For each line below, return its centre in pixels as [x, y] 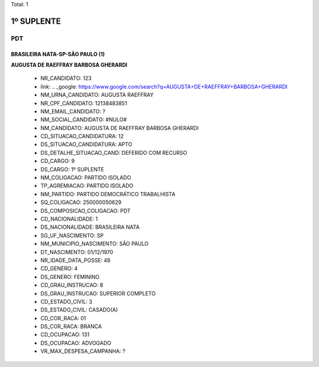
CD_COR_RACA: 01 [63, 318]
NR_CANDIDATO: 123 [66, 78]
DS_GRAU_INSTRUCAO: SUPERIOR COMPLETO [98, 293]
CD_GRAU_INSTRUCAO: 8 [72, 285]
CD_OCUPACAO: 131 [65, 334]
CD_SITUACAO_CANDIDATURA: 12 [82, 137]
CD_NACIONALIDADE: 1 [69, 219]
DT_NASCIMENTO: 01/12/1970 [77, 252]
